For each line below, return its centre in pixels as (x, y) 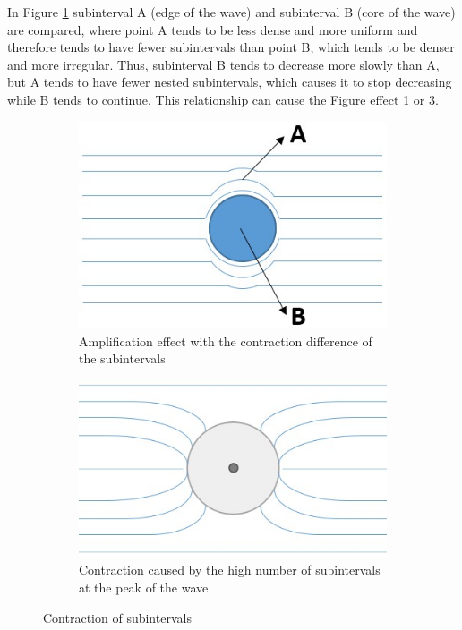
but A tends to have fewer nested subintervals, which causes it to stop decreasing (230, 82)
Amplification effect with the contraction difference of (226, 341)
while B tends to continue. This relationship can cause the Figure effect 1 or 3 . (223, 99)
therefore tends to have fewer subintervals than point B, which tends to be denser (231, 47)
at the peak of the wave (144, 587)
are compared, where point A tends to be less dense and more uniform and (213, 29)
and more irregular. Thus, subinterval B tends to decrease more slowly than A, (223, 64)
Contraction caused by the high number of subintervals (230, 570)
